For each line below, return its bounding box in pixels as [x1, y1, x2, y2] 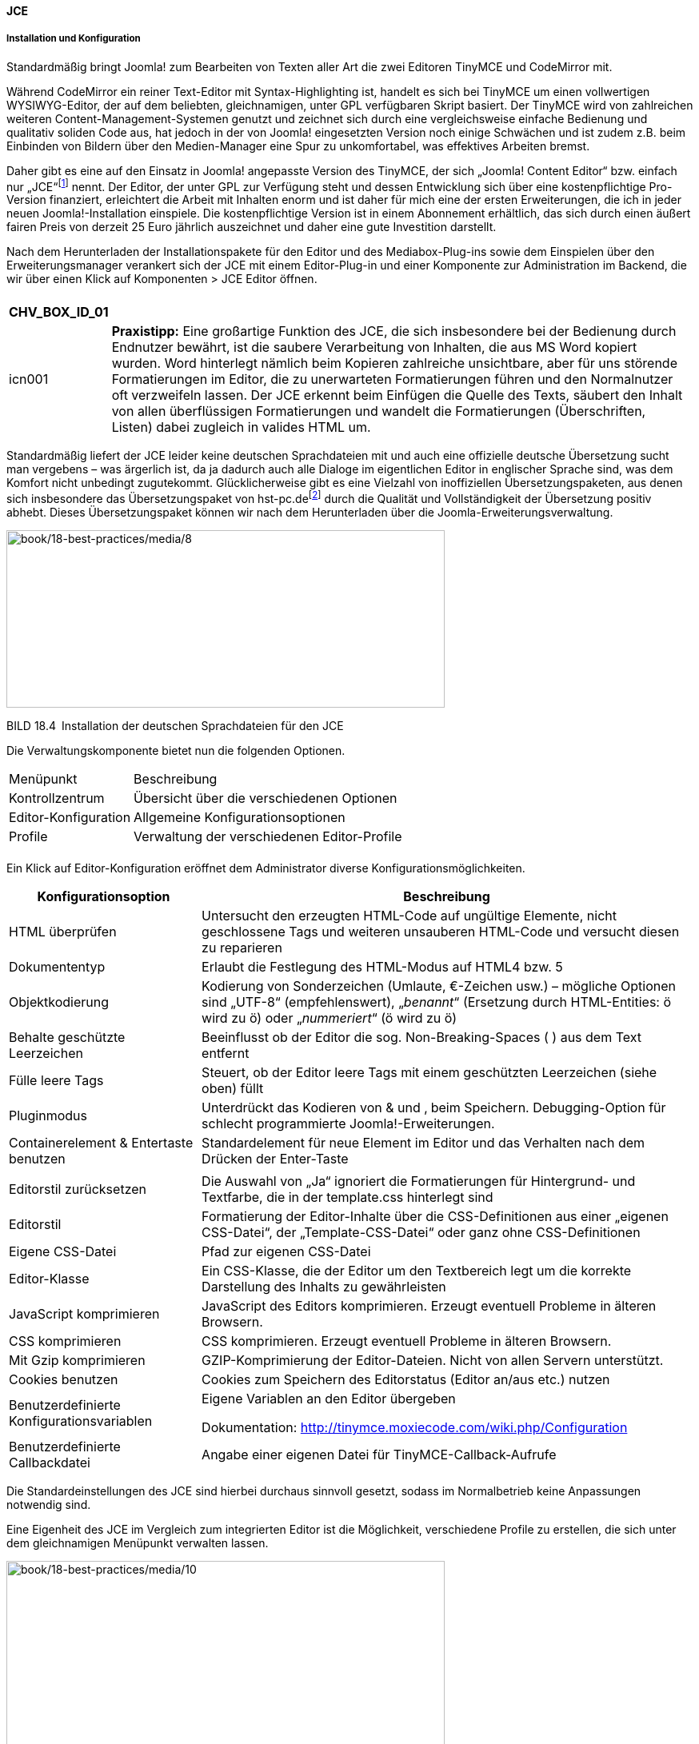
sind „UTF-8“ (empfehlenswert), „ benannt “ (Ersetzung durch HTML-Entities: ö [202, 994, 672, 1011]
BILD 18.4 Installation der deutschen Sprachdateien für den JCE [6, 719, 344, 733]
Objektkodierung [9, 994, 110, 1011]
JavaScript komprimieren [9, 1306, 160, 1323]
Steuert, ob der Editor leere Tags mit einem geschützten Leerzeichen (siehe [202, 1064, 657, 1081]
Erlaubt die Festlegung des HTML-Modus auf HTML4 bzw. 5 [202, 959, 563, 976]
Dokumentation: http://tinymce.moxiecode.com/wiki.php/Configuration [202, 1419, 628, 1436]
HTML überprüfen [9, 924, 117, 940]
